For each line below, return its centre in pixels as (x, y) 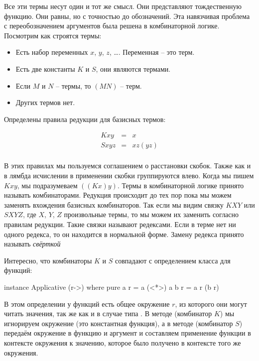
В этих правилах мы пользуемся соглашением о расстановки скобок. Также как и (128, 166)
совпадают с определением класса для (173, 260)
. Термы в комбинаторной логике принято (181, 185)
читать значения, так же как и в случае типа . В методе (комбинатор (108, 313)
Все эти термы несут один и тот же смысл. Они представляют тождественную (123, 6)
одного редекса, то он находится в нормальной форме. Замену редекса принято (124, 234)
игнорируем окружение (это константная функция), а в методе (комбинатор (119, 323)
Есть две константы (45, 68)
